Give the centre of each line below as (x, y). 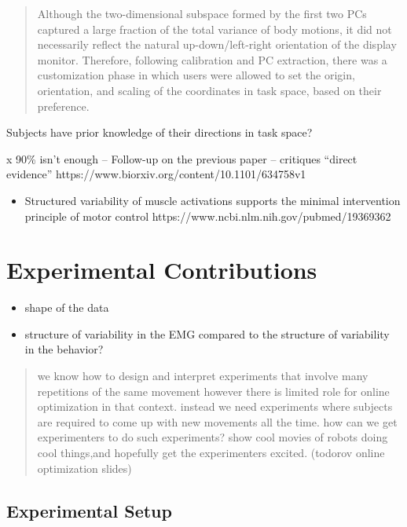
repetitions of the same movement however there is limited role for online (213, 391)
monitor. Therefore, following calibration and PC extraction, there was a (212, 59)
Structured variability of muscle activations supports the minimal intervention (213, 200)
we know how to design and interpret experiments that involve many (203, 376)
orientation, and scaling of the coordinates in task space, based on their (209, 90)
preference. (63, 106)
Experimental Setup (89, 510)
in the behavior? (64, 349)
